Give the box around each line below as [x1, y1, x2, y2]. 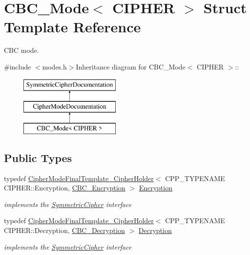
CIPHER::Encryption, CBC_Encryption [4, 183, 125, 193]
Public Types [4, 150, 72, 165]
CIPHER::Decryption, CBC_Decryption [4, 225, 125, 235]
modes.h [42, 61, 67, 71]
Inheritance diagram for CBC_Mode [76, 61, 186, 71]
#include [4, 61, 31, 71]
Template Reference [4, 17, 141, 37]
